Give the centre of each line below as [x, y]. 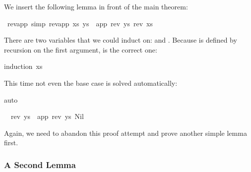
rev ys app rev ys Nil [47, 116]
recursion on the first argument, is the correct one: [81, 49]
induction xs [23, 66]
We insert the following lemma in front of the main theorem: [96, 6]
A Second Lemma [40, 164]
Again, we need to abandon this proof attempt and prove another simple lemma [125, 133]
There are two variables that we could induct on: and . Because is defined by [121, 40]
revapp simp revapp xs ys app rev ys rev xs [80, 23]
